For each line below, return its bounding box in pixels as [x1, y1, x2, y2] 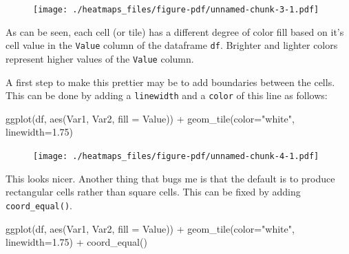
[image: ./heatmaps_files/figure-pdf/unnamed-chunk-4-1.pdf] [33, 151, 319, 161]
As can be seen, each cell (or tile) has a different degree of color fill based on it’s [6, 24, 344, 39]
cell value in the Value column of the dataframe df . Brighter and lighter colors [6, 38, 338, 52]
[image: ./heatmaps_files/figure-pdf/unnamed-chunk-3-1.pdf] [33, 5, 319, 14]
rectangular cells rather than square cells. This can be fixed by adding [6, 184, 301, 199]
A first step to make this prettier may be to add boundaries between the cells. [6, 74, 335, 89]
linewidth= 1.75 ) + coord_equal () [6, 235, 147, 249]
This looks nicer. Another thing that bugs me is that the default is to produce [6, 171, 335, 185]
